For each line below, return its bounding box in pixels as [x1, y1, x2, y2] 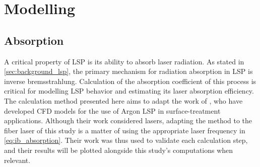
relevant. [4, 154, 31, 165]
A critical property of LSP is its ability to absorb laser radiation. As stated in [4, 56, 244, 66]
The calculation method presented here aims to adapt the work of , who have [4, 95, 243, 106]
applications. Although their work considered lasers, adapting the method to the [4, 115, 252, 126]
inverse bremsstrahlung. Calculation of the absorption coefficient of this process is [4, 75, 256, 86]
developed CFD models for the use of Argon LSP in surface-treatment [4, 105, 221, 116]
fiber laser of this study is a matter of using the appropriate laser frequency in [4, 125, 245, 135]
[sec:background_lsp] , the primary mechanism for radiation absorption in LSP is [4, 66, 253, 76]
